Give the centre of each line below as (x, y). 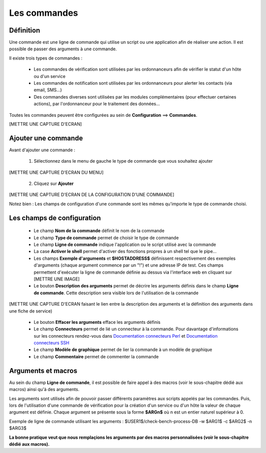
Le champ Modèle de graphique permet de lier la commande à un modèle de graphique (123, 349)
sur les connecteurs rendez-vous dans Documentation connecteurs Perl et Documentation (126, 336)
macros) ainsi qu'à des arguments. (44, 389)
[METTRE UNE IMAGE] (57, 279)
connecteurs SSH (51, 343)
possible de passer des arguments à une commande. (63, 49)
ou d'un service (50, 76)
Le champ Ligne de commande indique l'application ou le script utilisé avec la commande (125, 244)
